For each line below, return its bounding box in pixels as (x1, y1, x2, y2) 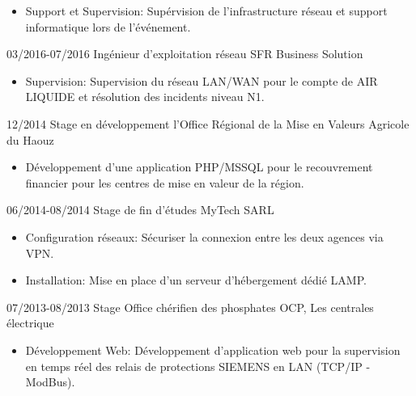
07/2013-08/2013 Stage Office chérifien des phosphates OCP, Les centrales (6, 298, 374, 315)
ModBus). (25, 373, 75, 390)
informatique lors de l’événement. (25, 18, 191, 35)
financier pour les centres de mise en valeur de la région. (25, 174, 304, 191)
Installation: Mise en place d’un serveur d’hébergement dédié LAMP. (25, 272, 367, 289)
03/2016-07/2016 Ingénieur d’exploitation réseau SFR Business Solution (6, 45, 363, 62)
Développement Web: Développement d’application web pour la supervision (25, 341, 401, 358)
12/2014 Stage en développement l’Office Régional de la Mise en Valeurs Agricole (6, 115, 410, 132)
